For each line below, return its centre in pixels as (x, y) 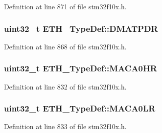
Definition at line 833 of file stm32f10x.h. (65, 126)
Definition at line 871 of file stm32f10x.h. (65, 6)
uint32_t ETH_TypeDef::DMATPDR (81, 28)
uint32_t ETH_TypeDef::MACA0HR (81, 68)
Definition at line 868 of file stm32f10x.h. (65, 46)
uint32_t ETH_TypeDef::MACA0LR (80, 108)
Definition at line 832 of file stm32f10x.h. (65, 86)
